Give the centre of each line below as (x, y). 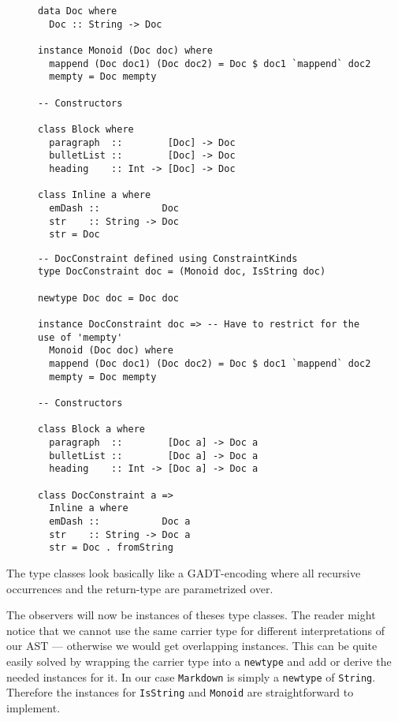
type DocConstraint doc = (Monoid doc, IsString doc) (182, 272)
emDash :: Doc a (120, 521)
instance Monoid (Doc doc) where (125, 50)
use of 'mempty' (80, 337)
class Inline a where (95, 195)
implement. (33, 707)
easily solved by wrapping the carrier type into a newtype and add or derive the (199, 661)
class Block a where (92, 430)
